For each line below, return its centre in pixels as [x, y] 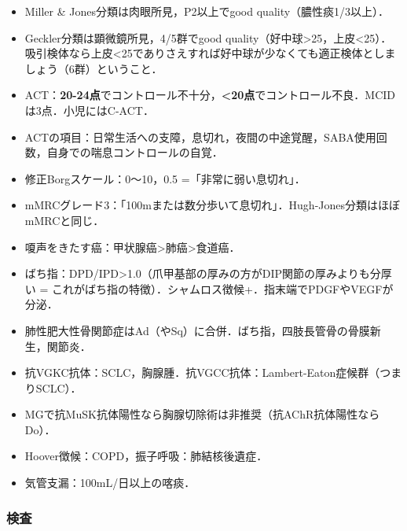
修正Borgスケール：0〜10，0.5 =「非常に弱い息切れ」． [165, 178]
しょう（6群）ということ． [93, 68]
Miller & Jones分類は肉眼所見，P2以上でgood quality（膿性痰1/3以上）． [207, 11]
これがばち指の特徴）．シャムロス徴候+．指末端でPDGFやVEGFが [223, 288]
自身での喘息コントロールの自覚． [135, 152]
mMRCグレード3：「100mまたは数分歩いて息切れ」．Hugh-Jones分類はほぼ [212, 205]
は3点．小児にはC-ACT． [89, 110]
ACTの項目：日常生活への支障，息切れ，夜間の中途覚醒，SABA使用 [200, 136]
